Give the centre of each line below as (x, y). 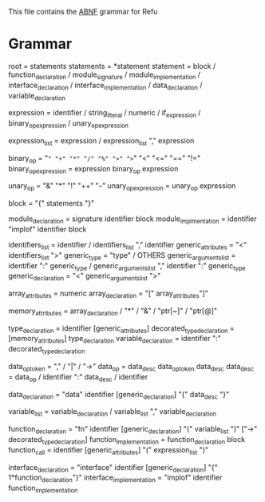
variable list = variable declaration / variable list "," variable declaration (113, 413)
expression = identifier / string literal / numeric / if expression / (105, 114)
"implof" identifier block (47, 229)
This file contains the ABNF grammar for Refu (83, 12)
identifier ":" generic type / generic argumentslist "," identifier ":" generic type (127, 266)
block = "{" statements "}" (51, 203)
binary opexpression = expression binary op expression (93, 169)
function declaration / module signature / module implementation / (105, 75)
